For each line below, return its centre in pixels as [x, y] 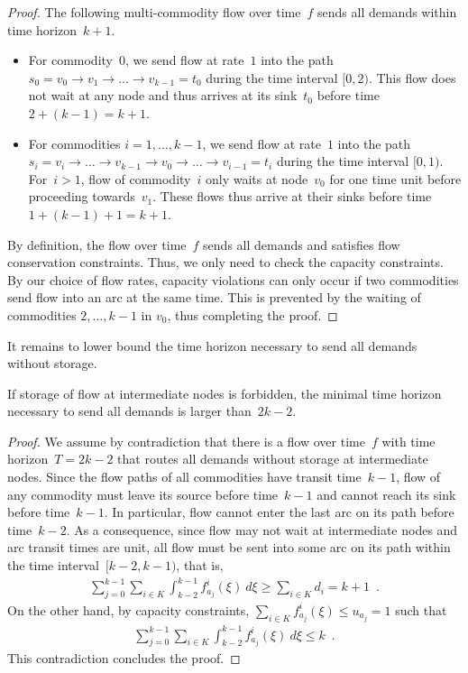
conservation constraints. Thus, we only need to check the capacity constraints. [225, 262]
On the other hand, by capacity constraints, [128, 609]
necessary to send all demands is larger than [129, 411]
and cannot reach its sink [386, 494]
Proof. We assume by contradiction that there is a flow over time [186, 441]
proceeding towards [82, 196]
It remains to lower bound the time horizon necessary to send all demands [212, 345]
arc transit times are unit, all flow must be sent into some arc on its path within [229, 547]
